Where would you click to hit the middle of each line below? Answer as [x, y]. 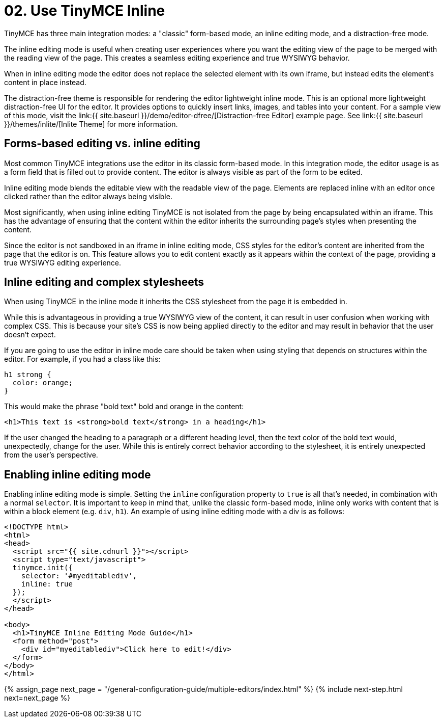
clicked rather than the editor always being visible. [88, 196]
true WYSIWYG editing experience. [63, 262]
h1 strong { [28, 375]
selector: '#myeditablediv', [79, 576]
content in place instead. [45, 82]
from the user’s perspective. [51, 455]
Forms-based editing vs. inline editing [102, 144]
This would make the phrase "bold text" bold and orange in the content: [124, 407]
